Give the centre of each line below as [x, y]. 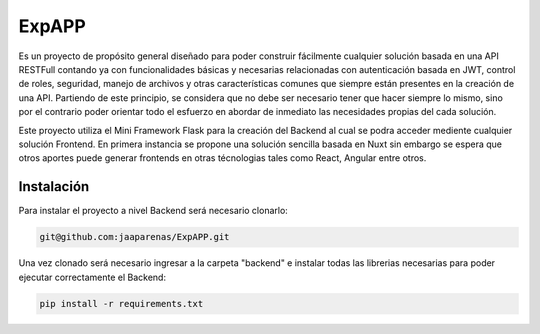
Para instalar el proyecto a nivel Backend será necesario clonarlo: [153, 211]
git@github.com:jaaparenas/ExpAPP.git [134, 237]
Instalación [54, 186]
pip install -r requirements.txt [121, 303]
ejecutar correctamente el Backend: [92, 277]
